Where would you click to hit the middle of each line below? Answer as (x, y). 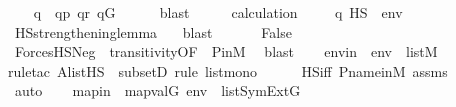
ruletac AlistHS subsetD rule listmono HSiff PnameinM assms (228, 70)
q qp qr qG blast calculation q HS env (218, 12)
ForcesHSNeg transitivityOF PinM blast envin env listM (226, 51)
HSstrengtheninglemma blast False (153, 31)
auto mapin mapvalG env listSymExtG (157, 90)
